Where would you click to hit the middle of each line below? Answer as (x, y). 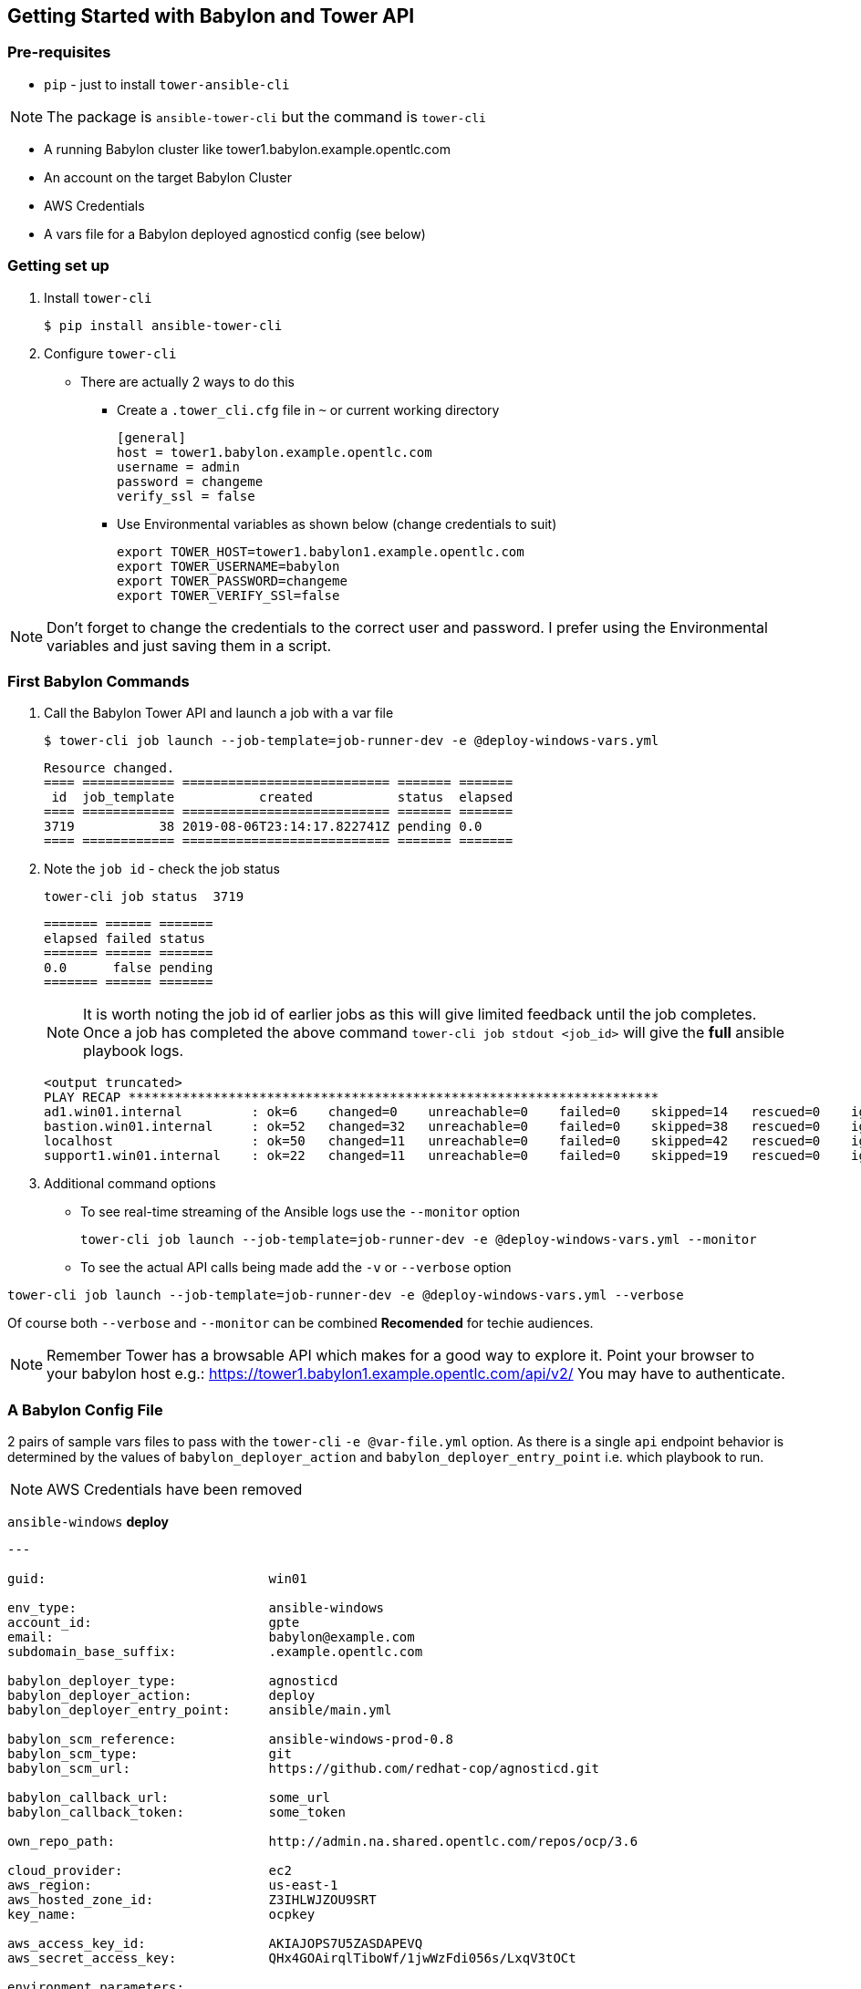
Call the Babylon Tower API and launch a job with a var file (219, 713)
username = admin (178, 466)
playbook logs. (134, 1051)
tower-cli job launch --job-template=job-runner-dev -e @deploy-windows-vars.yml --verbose (346, 1295)
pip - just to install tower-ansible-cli (167, 84)
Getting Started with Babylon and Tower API (211, 16)
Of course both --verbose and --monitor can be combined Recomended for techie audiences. (301, 1323)
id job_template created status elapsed (282, 798)
